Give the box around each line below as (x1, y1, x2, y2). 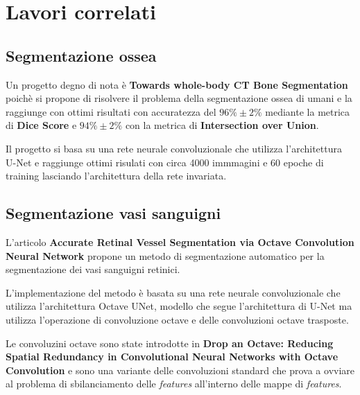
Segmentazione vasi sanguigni (6, 202, 221, 224)
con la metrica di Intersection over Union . (125, 118, 319, 132)
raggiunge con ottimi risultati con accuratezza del (6, 104, 216, 119)
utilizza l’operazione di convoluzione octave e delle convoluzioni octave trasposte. (6, 312, 349, 326)
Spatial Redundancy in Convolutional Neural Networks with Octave (6, 349, 338, 364)
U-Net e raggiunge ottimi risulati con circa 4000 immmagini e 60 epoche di (6, 155, 324, 169)
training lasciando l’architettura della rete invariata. (6, 168, 227, 183)
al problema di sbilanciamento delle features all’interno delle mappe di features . (6, 376, 342, 391)
